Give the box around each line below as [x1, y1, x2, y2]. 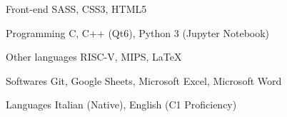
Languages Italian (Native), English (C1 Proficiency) [6, 97, 237, 112]
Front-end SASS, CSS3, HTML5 [6, 1, 147, 16]
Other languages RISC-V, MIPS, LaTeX [6, 49, 182, 64]
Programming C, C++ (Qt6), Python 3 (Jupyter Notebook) [6, 25, 270, 40]
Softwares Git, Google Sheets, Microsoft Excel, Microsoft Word [6, 73, 282, 88]
